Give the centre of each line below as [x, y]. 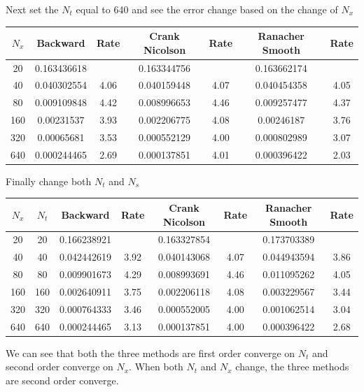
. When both [156, 366]
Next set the [32, 9]
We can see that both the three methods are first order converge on [150, 353]
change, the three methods [292, 366]
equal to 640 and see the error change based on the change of [207, 9]
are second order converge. [62, 380]
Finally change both [49, 181]
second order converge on [59, 366]
